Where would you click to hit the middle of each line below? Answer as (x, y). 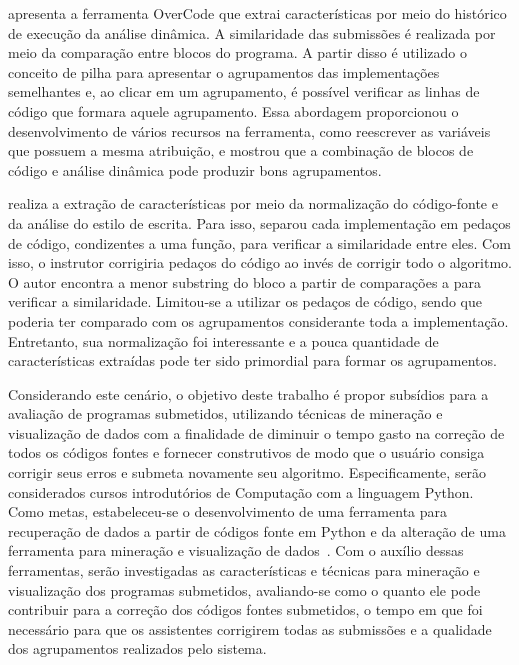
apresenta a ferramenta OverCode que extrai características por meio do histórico (257, 13)
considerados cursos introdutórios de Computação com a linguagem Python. (241, 491)
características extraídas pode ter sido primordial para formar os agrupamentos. (252, 360)
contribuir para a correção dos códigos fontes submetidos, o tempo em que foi (245, 609)
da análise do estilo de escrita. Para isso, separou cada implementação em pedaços (259, 222)
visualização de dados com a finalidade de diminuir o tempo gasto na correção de (256, 432)
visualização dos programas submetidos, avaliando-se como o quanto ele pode (244, 589)
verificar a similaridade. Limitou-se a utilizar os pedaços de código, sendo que (245, 301)
